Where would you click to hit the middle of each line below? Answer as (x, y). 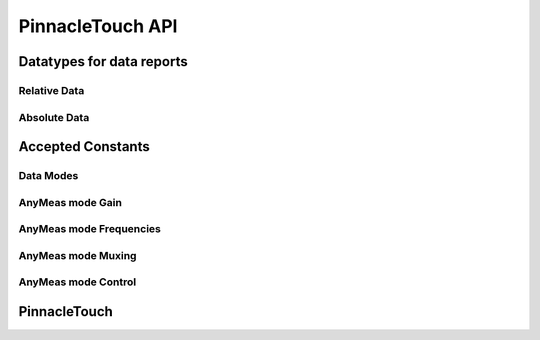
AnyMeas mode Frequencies (90, 229)
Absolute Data (54, 117)
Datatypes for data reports (103, 61)
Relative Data (51, 90)
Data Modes (48, 176)
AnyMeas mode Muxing (77, 255)
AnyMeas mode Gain (70, 202)
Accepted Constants (84, 146)
